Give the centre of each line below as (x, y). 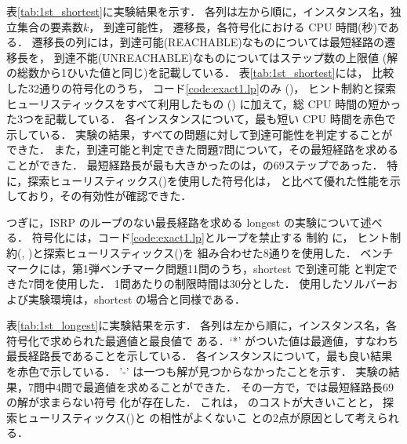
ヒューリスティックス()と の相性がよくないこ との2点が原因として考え (197, 417)
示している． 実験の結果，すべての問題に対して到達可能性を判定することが (200, 134)
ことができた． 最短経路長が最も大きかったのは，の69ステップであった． (195, 164)
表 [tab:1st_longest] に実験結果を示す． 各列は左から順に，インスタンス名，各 (202, 325)
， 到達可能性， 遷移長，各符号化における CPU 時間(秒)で (238, 26)
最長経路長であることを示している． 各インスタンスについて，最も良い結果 (200, 356)
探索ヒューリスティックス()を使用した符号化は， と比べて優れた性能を (209, 180)
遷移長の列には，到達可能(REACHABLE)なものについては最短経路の (208, 42)
